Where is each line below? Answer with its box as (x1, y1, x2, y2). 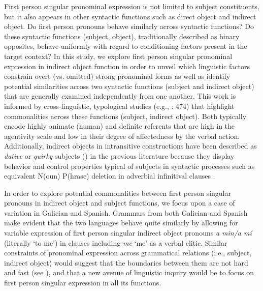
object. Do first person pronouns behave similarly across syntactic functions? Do (4, 21, 254, 32)
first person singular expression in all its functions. (4, 277, 161, 288)
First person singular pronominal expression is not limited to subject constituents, (4, 1, 259, 11)
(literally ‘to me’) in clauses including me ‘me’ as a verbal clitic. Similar (4, 237, 227, 248)
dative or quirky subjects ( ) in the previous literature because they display (4, 150, 235, 161)
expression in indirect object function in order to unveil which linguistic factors (4, 61, 250, 71)
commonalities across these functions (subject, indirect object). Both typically (4, 110, 247, 121)
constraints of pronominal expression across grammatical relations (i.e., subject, (4, 247, 252, 258)
